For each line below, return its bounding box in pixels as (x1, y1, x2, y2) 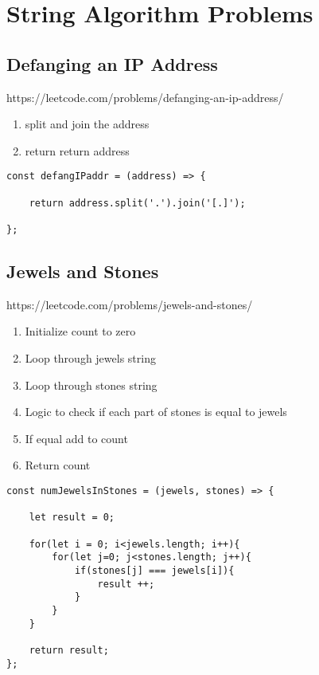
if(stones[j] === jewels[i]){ (74, 564, 235, 576)
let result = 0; (29, 512, 115, 524)
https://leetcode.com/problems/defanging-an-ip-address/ (6, 88, 284, 105)
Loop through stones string (25, 376, 158, 393)
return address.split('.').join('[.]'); (29, 197, 246, 209)
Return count (25, 457, 91, 473)
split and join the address (25, 116, 150, 132)
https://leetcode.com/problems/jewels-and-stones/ (6, 296, 253, 312)
